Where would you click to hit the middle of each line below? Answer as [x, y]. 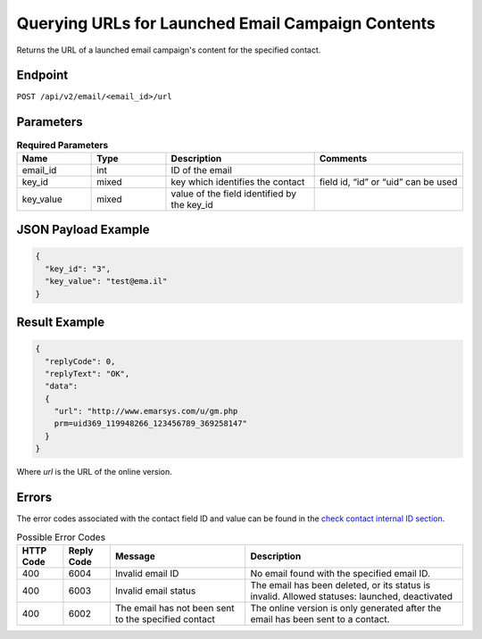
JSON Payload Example [83, 230]
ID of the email [201, 170]
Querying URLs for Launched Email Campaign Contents [226, 23]
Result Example [61, 322]
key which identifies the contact [238, 181]
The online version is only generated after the [346, 608]
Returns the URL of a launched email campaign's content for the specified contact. [169, 50]
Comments [343, 158]
